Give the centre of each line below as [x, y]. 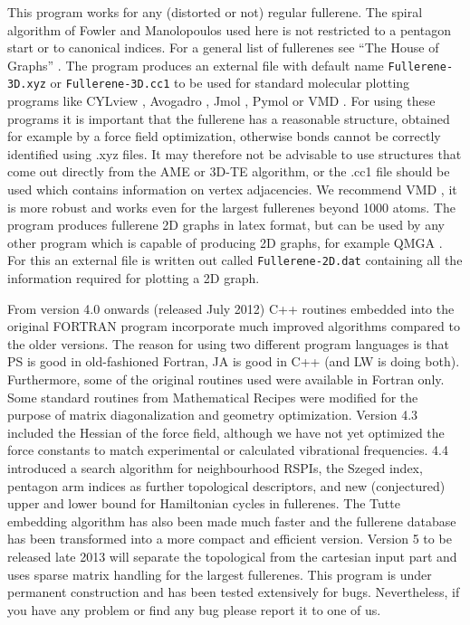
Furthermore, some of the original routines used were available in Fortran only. [226, 379]
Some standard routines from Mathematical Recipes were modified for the [213, 397]
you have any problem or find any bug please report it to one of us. [194, 609]
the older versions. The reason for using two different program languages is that [228, 343]
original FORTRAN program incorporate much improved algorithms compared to [234, 326]
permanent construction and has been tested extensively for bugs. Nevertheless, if [234, 592]
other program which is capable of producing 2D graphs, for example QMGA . [225, 242]
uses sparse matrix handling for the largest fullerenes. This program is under [220, 574]
